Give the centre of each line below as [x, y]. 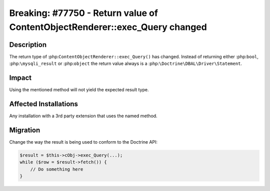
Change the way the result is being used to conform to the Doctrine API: [83, 142]
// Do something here [57, 169]
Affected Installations [44, 104]
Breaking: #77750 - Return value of [84, 13]
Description [28, 45]
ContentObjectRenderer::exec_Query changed [108, 27]
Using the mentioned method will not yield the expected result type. [79, 90]
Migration [25, 130]
